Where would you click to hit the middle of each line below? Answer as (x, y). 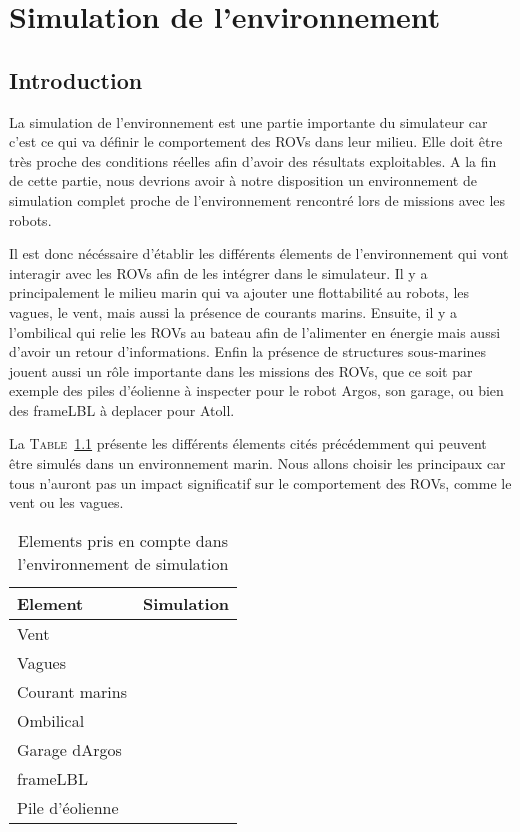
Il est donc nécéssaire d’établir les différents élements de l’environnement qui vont (259, 253)
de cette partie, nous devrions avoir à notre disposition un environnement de (243, 180)
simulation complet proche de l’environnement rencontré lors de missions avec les (257, 199)
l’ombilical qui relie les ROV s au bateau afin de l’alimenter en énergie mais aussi (255, 331)
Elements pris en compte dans (123, 540)
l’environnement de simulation (123, 563)
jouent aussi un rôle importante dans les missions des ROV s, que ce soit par (241, 370)
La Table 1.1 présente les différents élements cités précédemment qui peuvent (248, 443)
